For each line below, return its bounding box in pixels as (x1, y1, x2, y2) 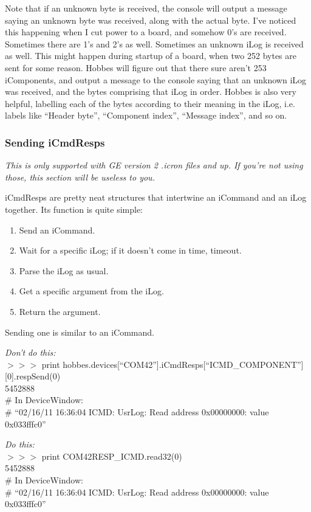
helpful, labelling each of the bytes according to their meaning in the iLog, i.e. (5, 97, 295, 109)
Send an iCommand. (19, 223, 95, 236)
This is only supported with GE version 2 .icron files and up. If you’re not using (5, 159, 303, 171)
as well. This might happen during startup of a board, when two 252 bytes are (5, 49, 296, 62)
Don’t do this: (5, 346, 56, 359)
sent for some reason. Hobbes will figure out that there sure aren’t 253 (5, 61, 267, 74)
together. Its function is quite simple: (5, 202, 143, 215)
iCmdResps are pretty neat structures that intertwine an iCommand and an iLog (5, 191, 307, 204)
